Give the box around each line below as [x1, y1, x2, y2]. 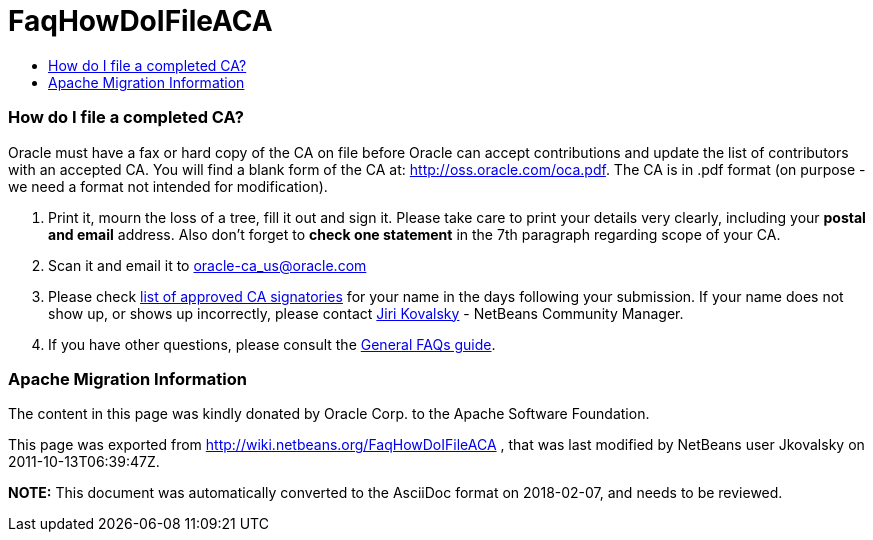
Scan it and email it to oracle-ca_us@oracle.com [48, 256, 367, 274]
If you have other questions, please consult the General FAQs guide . [48, 335, 496, 353]
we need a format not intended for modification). [8, 177, 328, 195]
